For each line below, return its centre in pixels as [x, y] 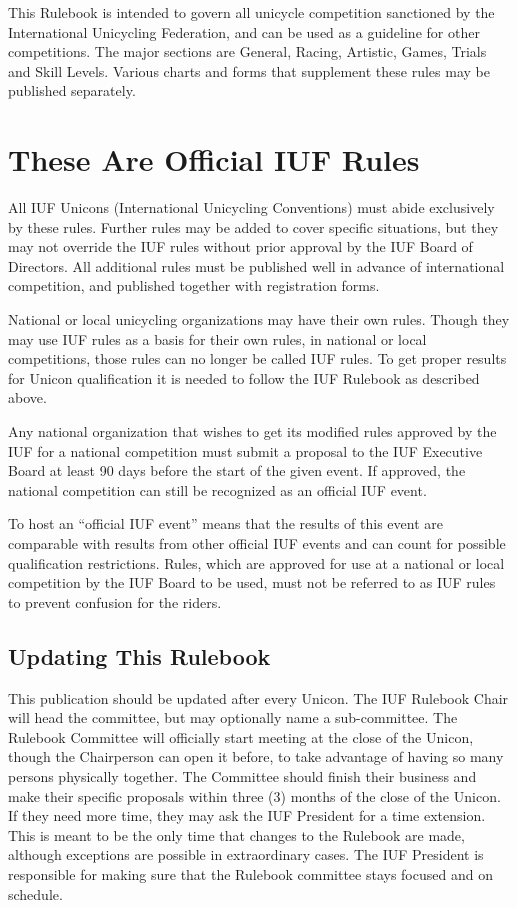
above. [27, 397]
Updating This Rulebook [139, 655]
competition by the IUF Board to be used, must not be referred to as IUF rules [252, 582]
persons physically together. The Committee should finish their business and [242, 775]
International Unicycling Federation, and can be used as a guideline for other [244, 31]
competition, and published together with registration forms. [194, 285]
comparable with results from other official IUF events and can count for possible [257, 543]
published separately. [72, 90]
